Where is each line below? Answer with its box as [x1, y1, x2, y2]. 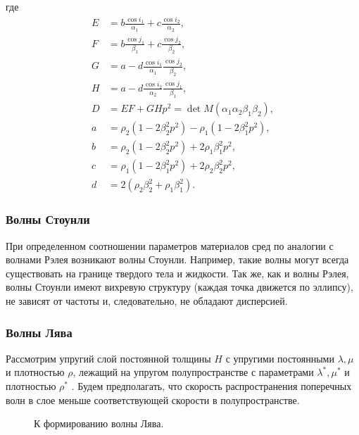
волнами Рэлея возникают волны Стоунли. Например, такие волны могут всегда [6, 252, 349, 267]
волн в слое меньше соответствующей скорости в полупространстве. [6, 392, 300, 407]
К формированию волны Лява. [34, 416, 164, 431]
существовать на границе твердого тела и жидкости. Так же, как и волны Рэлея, [6, 265, 349, 280]
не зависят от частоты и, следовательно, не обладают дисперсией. [6, 294, 288, 308]
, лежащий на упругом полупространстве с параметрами [73, 365, 314, 379]
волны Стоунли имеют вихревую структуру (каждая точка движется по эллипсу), [6, 279, 353, 294]
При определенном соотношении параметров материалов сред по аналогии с [6, 238, 334, 253]
